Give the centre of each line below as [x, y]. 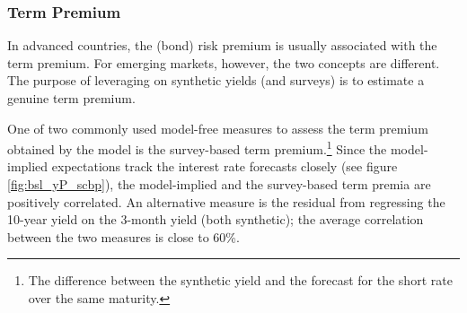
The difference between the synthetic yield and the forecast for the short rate [240, 280]
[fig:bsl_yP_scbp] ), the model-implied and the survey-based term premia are [219, 184]
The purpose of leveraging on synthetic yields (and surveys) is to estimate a [216, 80]
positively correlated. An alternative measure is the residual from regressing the [226, 201]
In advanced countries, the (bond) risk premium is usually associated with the [222, 45]
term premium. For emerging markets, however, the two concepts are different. [224, 62]
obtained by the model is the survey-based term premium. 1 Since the [197, 148]
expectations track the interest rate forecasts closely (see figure [225, 166]
